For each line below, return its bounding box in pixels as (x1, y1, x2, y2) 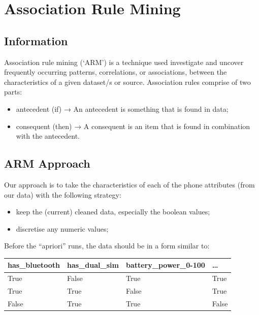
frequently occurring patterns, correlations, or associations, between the (4, 67, 227, 77)
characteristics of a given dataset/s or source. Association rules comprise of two (4, 76, 251, 87)
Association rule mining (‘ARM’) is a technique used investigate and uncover (4, 56, 244, 67)
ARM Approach (4, 155, 90, 171)
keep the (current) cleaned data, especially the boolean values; (16, 206, 210, 217)
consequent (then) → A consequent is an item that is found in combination (16, 120, 250, 131)
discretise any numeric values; (16, 223, 109, 234)
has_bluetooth (8, 260, 60, 270)
